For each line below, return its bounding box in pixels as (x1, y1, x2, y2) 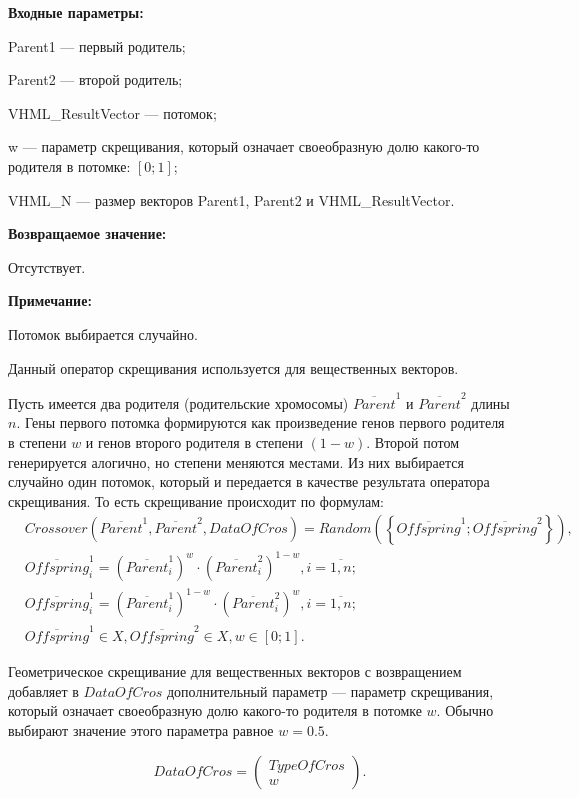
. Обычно (436, 700, 494, 721)
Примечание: (8, 290, 92, 311)
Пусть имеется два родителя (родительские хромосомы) (8, 392, 349, 413)
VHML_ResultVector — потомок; (8, 102, 217, 123)
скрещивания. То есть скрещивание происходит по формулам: (8, 490, 384, 511)
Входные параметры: (8, 2, 144, 22)
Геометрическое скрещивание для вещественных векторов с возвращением (8, 661, 462, 682)
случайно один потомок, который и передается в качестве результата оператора (8, 471, 490, 492)
